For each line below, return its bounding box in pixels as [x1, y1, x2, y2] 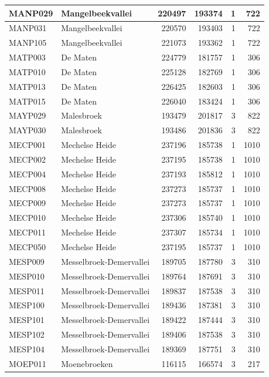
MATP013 [9, 80, 46, 92]
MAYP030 [9, 124, 46, 136]
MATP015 [9, 95, 46, 107]
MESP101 [9, 314, 45, 326]
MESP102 [9, 328, 45, 341]
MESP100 [9, 299, 45, 311]
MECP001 [9, 139, 46, 151]
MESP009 [9, 255, 45, 267]
